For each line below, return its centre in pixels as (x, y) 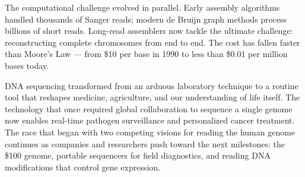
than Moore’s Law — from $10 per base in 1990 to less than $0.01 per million (146, 54)
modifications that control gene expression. (83, 167)
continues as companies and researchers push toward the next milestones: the (145, 143)
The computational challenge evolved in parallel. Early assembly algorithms (142, 7)
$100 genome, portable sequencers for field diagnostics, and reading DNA (138, 155)
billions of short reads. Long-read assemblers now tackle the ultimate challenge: (149, 31)
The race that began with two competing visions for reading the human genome (150, 132)
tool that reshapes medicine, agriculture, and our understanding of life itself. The (152, 97)
